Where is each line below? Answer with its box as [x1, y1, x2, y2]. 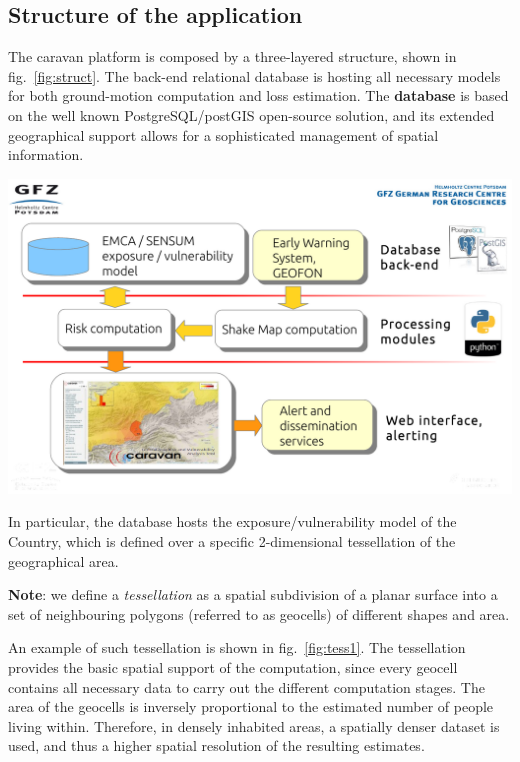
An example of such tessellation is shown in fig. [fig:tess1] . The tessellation [8, 637, 466, 658]
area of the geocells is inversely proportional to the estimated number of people [8, 696, 494, 717]
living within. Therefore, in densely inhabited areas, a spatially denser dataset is [8, 715, 500, 736]
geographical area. [8, 550, 119, 571]
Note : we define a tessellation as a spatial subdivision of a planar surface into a [8, 584, 498, 605]
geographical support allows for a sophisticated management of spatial [8, 124, 439, 145]
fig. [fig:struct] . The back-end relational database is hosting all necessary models [8, 65, 501, 86]
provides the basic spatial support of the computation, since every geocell [8, 656, 458, 677]
